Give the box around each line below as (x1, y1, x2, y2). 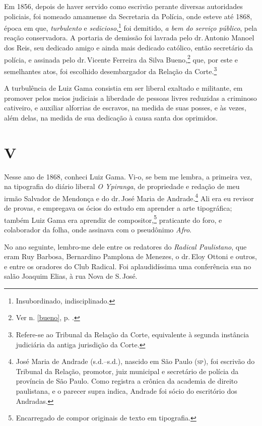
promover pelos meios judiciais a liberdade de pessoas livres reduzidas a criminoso (4, 92, 257, 103)
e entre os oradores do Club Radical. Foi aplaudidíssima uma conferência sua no (4, 261, 251, 271)
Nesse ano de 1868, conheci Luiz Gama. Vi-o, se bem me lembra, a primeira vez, (4, 171, 252, 181)
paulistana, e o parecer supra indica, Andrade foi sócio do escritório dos (16, 386, 237, 396)
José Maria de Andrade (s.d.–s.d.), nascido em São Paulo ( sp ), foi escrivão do (16, 356, 255, 367)
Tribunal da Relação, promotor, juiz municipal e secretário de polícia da (16, 366, 239, 376)
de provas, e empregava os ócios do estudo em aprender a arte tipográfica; (4, 203, 232, 213)
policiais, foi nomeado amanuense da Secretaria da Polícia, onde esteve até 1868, (4, 11, 252, 21)
